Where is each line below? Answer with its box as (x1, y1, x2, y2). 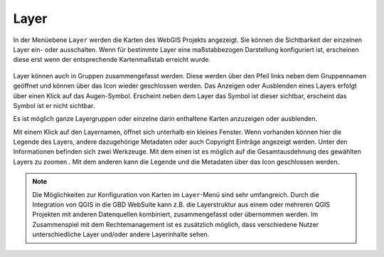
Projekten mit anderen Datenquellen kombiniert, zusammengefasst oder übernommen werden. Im (32, 210, 319, 219)
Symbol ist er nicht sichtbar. (13, 101, 95, 110)
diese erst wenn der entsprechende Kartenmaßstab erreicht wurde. (13, 56, 211, 64)
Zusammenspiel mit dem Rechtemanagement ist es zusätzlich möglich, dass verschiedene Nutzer (32, 220, 319, 229)
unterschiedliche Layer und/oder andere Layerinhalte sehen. (32, 230, 210, 238)
